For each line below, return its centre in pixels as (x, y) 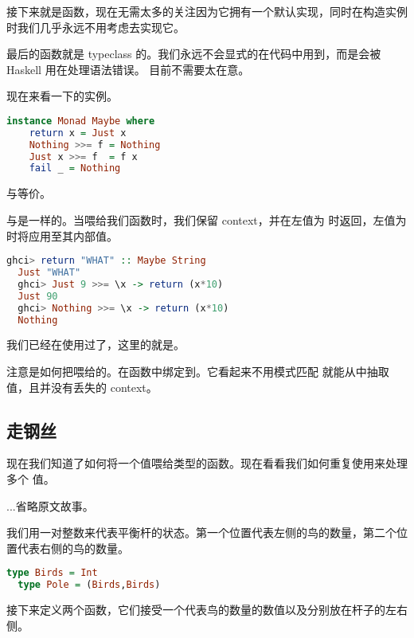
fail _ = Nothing (75, 168)
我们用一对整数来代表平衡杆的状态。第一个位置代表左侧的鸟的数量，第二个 (201, 532)
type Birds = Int (52, 573)
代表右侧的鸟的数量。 (73, 548)
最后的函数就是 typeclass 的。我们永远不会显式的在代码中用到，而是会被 (194, 54)
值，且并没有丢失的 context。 (82, 387)
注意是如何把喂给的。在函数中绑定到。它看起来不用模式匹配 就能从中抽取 (198, 371)
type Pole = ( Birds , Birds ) (89, 585)
